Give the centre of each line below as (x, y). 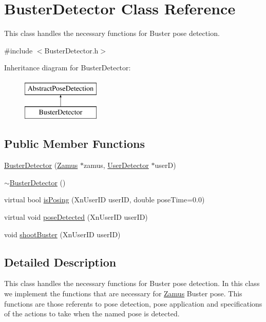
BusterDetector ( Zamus (41, 165)
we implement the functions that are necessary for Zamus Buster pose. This (123, 293)
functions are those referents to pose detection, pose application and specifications (133, 303)
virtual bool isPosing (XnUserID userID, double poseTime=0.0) (104, 200)
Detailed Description (60, 262)
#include (18, 50)
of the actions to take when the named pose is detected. (92, 314)
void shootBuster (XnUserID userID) (62, 234)
